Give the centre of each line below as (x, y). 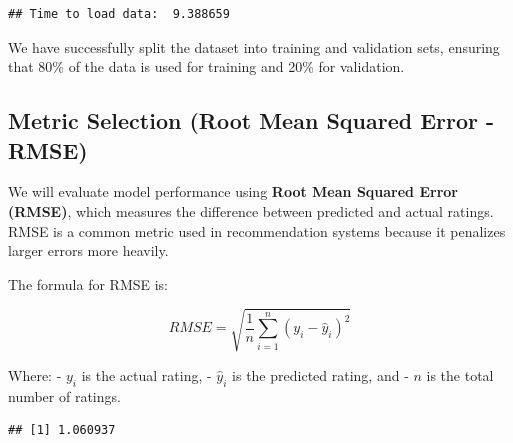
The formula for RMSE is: (88, 283)
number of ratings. (64, 395)
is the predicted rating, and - (320, 374)
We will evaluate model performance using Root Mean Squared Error (233, 191)
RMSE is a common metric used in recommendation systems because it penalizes (257, 230)
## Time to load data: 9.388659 (119, 14)
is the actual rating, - (146, 374)
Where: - (35, 374)
